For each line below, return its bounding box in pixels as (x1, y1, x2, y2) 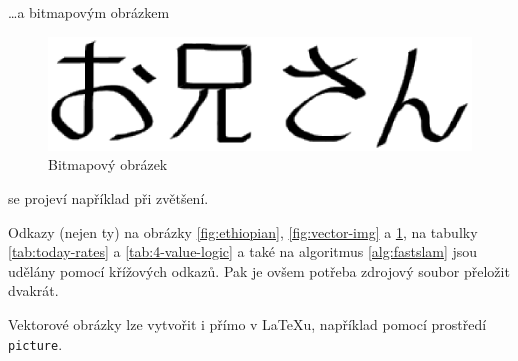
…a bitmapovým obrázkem (8, 2, 170, 22)
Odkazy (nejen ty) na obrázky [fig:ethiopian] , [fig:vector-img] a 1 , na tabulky (8, 221, 478, 242)
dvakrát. (8, 280, 59, 301)
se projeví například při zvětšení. (8, 187, 209, 208)
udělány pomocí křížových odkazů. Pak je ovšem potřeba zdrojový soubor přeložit (8, 260, 510, 281)
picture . (8, 333, 63, 354)
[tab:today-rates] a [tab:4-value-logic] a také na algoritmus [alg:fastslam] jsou (8, 241, 478, 262)
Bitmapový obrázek (48, 154, 168, 175)
